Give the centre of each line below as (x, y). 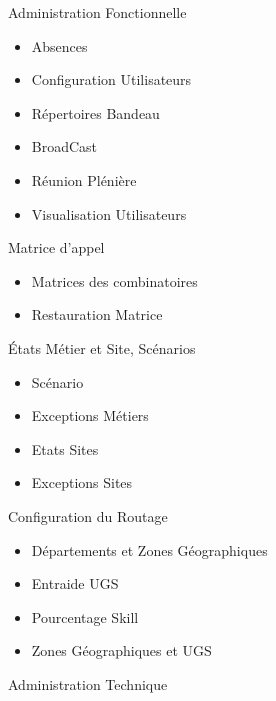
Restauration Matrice (97, 314)
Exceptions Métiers (90, 415)
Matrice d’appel (56, 247)
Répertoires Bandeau (95, 112)
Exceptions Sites (82, 482)
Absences (59, 45)
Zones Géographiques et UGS (121, 650)
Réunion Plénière (84, 179)
